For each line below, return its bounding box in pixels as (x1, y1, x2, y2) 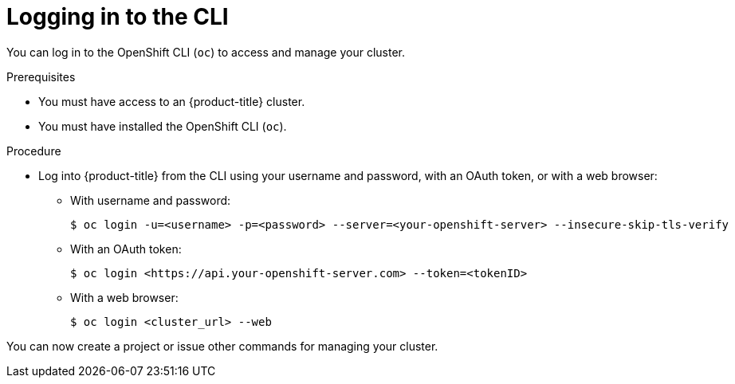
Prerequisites (6, 69, 76, 84)
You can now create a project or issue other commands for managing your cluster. (6, 339, 438, 353)
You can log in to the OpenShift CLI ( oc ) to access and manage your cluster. (6, 45, 405, 59)
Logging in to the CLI (6, 3, 229, 30)
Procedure (6, 143, 61, 158)
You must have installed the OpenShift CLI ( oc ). (38, 119, 287, 133)
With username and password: (70, 193, 231, 207)
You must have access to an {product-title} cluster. (38, 94, 305, 108)
